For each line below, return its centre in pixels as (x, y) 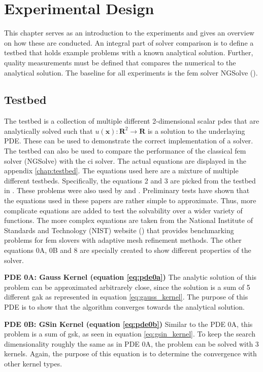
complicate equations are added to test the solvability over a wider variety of (123, 210)
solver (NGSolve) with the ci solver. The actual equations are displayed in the (125, 160)
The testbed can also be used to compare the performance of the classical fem (125, 151)
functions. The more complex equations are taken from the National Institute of (128, 220)
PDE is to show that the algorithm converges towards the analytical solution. (124, 306)
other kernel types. (33, 363)
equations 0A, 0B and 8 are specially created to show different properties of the (128, 250)
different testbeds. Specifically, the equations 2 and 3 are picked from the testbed (130, 180)
